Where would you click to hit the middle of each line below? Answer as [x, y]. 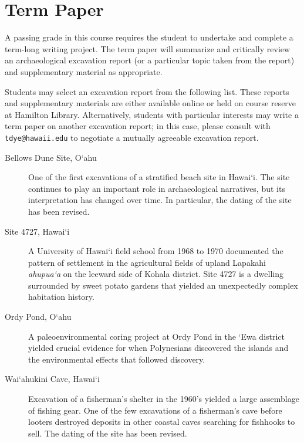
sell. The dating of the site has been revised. [108, 433]
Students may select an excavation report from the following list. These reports [147, 91]
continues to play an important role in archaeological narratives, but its [157, 188]
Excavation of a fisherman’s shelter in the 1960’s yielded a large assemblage [164, 399]
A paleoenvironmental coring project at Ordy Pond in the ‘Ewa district [157, 336]
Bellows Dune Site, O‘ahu [51, 157]
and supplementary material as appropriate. [84, 71]
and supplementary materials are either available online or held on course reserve [151, 103]
